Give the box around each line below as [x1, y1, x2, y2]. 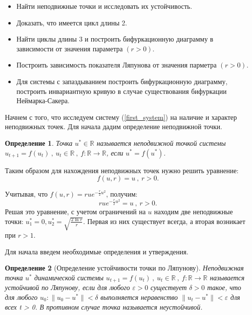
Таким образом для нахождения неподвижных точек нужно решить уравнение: [5, 165, 239, 175]
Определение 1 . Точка [5, 137, 73, 148]
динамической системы [34, 272, 104, 282]
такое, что [207, 282, 241, 292]
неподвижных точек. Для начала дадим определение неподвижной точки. [5, 121, 222, 132]
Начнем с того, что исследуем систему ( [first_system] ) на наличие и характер [5, 112, 237, 122]
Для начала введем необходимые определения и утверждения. [5, 246, 189, 256]
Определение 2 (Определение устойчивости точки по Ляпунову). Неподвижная [5, 263, 244, 273]
